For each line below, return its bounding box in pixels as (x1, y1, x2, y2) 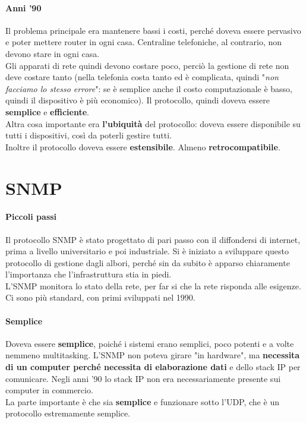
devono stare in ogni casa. (5, 47, 100, 59)
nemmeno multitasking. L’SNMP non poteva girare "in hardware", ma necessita (5, 349, 300, 361)
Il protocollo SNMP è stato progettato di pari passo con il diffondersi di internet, (5, 233, 301, 245)
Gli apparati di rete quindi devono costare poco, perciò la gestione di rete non (5, 59, 289, 71)
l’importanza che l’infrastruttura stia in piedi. (5, 268, 172, 280)
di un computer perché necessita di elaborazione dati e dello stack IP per (5, 361, 301, 373)
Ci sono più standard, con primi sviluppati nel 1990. (5, 291, 195, 304)
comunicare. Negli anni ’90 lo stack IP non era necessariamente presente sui (5, 372, 281, 384)
